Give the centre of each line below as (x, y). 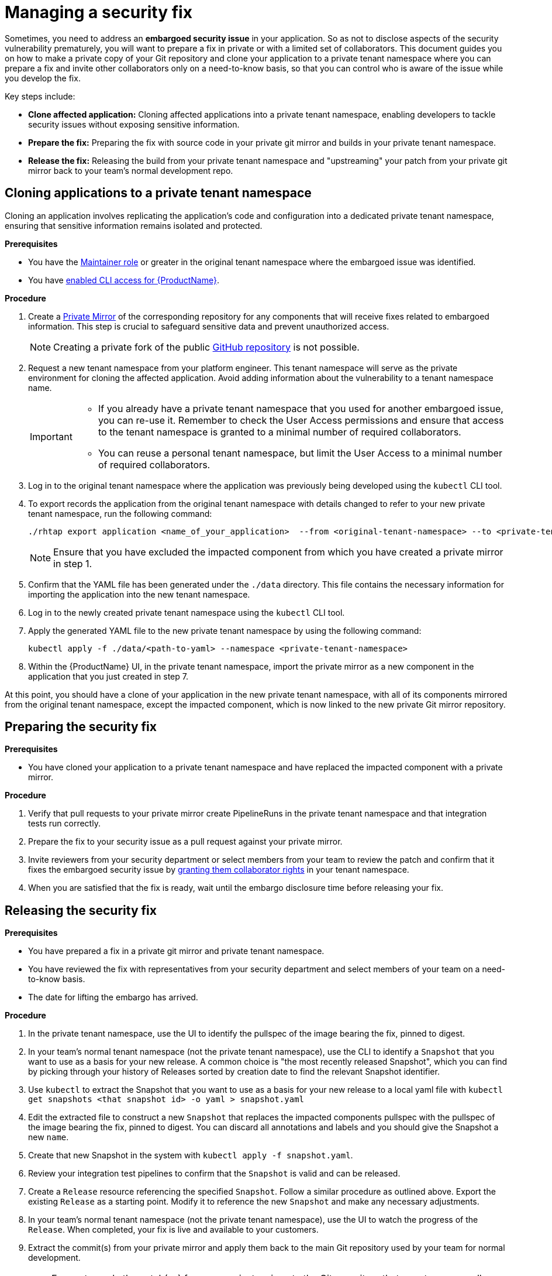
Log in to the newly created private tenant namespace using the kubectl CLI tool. (187, 612)
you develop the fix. (43, 78)
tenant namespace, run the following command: (120, 513)
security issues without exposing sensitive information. (134, 124)
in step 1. (73, 563)
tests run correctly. (64, 824)
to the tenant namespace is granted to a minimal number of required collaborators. (280, 432)
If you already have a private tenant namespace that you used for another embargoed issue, (301, 408)
